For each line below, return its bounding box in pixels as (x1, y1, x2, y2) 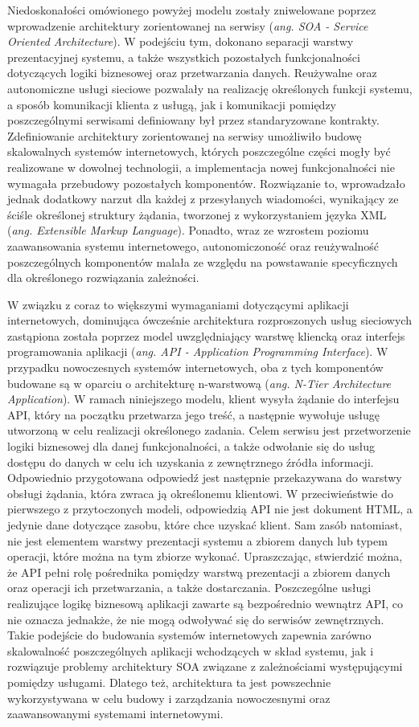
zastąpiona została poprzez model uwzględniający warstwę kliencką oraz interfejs (7, 327, 405, 344)
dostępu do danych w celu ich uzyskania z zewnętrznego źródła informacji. (7, 453, 374, 470)
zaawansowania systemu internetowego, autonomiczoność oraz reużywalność (7, 237, 380, 254)
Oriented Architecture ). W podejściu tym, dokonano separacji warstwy (7, 33, 354, 50)
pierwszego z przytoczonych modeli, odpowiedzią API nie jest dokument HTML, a (7, 500, 413, 517)
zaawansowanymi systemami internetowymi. (7, 705, 224, 722)
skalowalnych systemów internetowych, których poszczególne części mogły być (7, 143, 391, 160)
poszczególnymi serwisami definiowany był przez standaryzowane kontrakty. (7, 112, 380, 129)
